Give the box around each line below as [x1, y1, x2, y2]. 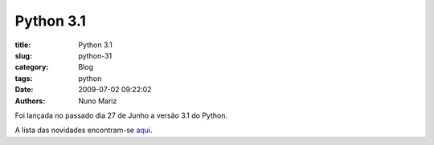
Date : [14, 85, 34, 95]
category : [14, 62, 49, 72]
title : [14, 40, 31, 50]
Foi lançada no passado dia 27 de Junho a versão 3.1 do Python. [14, 111, 228, 120]
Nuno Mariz [78, 96, 117, 106]
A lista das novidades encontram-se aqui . [14, 125, 153, 135]
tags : [14, 73, 33, 83]
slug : [14, 50, 32, 60]
